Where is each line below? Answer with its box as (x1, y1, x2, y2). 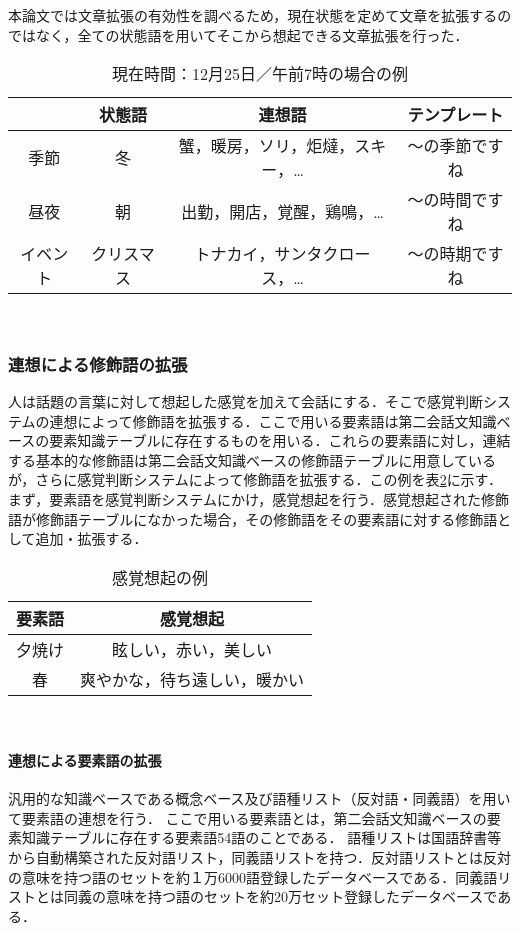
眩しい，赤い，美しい (112, 637, 273, 661)
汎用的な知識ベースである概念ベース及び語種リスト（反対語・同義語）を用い (8, 788, 511, 809)
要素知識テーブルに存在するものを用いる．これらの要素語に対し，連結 (49, 430, 511, 451)
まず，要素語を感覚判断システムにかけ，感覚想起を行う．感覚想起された (8, 488, 482, 509)
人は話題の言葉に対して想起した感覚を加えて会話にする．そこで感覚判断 (8, 391, 484, 411)
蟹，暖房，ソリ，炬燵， (178, 134, 355, 158)
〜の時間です (407, 188, 504, 212)
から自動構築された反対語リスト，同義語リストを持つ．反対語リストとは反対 (8, 846, 511, 867)
